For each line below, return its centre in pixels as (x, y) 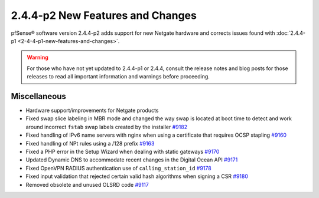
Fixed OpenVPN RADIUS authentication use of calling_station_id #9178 (119, 168)
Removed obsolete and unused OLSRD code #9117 (87, 184)
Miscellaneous (38, 96)
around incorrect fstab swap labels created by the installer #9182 (107, 127)
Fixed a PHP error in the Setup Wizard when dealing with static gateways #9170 (123, 151)
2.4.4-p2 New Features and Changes (104, 15)
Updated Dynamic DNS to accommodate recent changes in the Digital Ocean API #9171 (132, 160)
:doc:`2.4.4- (291, 33)
